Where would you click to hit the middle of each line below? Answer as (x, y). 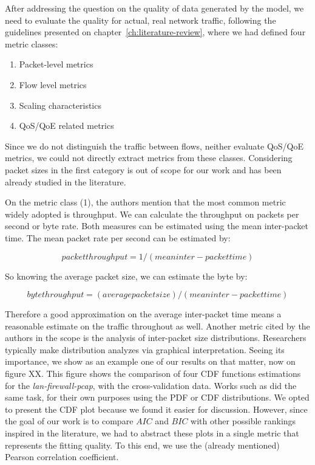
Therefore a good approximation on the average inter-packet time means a (143, 314)
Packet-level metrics (56, 64)
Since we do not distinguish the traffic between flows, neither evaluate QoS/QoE (154, 146)
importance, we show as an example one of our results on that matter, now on (150, 361)
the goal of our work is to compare (69, 421)
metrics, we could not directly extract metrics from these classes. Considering (149, 158)
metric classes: (32, 43)
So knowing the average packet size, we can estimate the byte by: (126, 276)
